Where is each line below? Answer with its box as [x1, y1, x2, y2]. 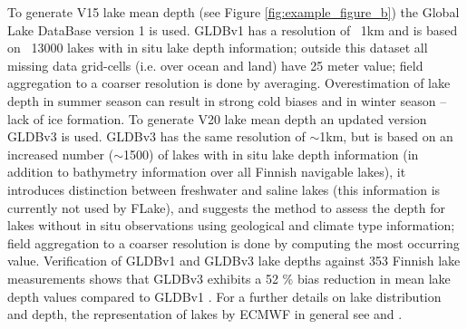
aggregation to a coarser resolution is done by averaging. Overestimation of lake [7, 73, 451, 92]
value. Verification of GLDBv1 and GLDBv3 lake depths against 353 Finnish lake [7, 251, 461, 270]
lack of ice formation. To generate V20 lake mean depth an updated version [7, 109, 427, 128]
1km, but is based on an [319, 127, 453, 146]
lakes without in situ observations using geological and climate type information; [7, 216, 455, 235]
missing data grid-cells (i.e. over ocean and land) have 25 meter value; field [7, 55, 423, 74]
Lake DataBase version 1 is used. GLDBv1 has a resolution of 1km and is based [7, 20, 458, 39]
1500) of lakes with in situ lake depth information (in [123, 144, 419, 163]
